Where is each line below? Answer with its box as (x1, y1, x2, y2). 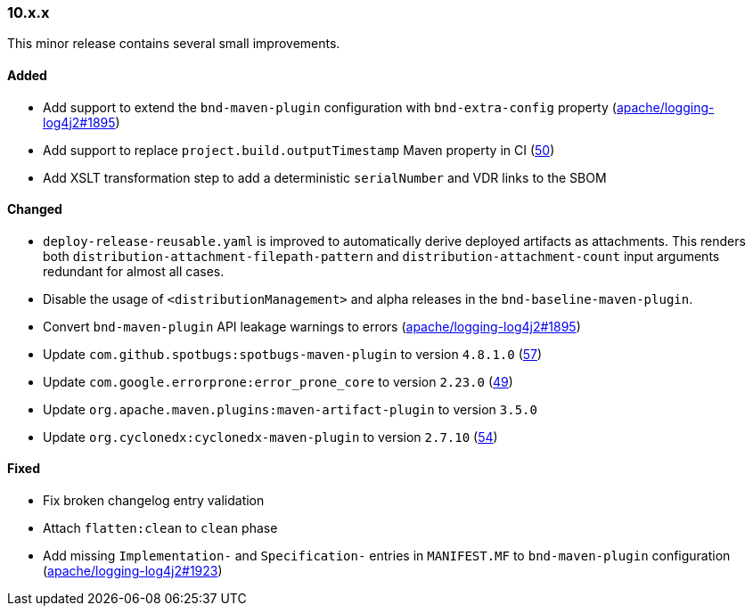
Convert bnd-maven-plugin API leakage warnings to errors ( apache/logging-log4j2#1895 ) (43, 318, 581, 334)
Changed (7, 201, 62, 217)
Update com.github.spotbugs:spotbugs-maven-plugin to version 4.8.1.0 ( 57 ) (43, 346, 543, 362)
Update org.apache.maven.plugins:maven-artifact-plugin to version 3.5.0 (43, 401, 537, 417)
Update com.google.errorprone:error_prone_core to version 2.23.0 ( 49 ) (43, 373, 513, 389)
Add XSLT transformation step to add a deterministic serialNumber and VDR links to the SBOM (43, 169, 607, 185)
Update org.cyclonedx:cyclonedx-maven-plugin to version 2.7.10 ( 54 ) (43, 429, 498, 445)
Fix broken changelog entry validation (43, 493, 265, 509)
